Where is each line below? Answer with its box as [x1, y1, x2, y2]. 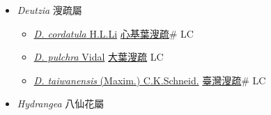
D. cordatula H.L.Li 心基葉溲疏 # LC [33, 26, 194, 40]
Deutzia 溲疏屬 [17, 3, 82, 17]
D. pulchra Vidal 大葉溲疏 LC [33, 49, 164, 64]
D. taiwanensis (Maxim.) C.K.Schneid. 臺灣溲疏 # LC [33, 72, 266, 87]
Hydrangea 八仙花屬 [17, 96, 104, 111]
